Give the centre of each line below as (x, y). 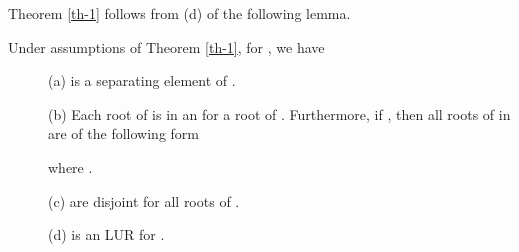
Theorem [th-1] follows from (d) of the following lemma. (179, 13)
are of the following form (123, 133)
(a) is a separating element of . (142, 80)
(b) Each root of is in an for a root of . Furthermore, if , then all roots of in (279, 113)
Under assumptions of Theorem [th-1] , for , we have (166, 46)
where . (70, 166)
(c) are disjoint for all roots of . (144, 200)
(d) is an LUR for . (106, 234)
